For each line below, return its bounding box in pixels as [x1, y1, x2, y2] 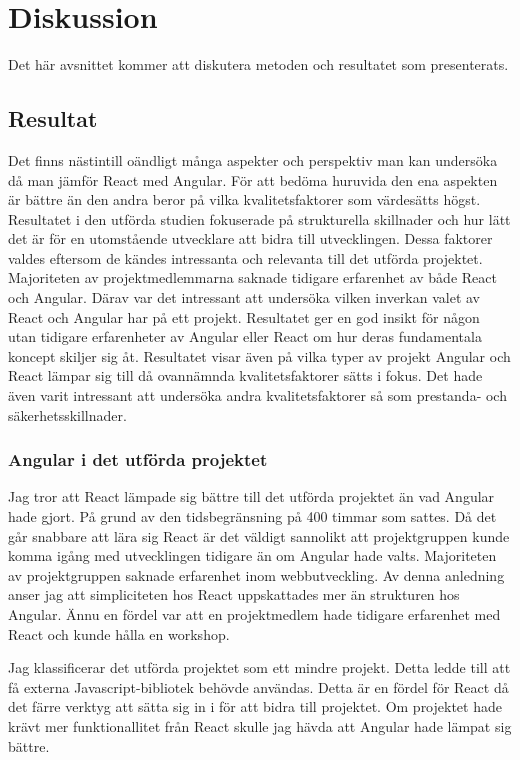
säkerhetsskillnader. [8, 404, 127, 425]
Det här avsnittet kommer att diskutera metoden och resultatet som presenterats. [8, 54, 509, 75]
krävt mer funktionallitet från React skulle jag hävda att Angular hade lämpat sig [8, 715, 512, 736]
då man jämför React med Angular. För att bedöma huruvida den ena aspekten [8, 169, 498, 190]
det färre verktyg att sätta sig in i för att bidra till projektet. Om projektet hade [8, 696, 502, 717]
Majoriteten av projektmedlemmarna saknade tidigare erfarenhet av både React [8, 267, 497, 288]
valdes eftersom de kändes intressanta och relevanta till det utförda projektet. [8, 247, 483, 268]
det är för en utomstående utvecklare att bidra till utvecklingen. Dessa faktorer [8, 228, 493, 249]
